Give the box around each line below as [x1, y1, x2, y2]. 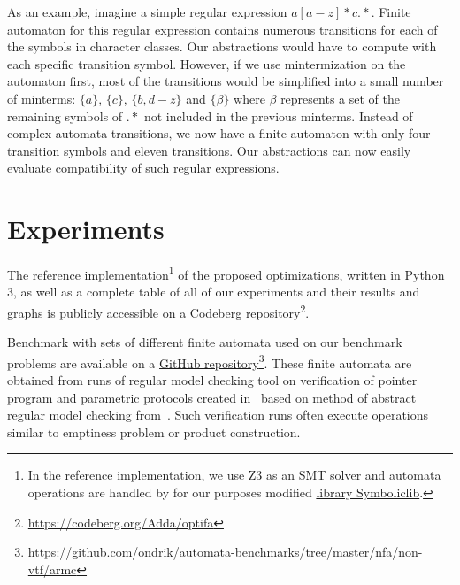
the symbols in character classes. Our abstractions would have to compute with [7, 37, 437, 56]
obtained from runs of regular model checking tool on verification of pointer [7, 371, 418, 389]
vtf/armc [27, 559, 77, 578]
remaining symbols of [7, 106, 123, 125]
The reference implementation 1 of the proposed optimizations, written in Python [7, 263, 445, 283]
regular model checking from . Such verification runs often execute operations [7, 405, 429, 424]
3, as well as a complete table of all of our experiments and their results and [7, 282, 420, 301]
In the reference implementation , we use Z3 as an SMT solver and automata [27, 466, 441, 484]
